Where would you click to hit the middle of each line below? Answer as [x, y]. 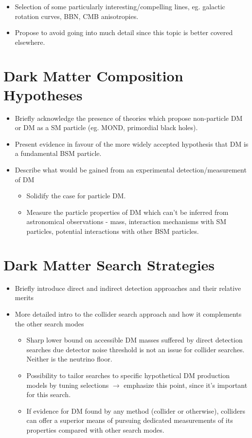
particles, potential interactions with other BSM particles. [113, 231]
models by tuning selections [68, 385]
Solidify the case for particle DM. [76, 196]
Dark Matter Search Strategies [109, 264]
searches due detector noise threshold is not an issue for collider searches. [135, 349]
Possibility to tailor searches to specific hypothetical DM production [128, 375]
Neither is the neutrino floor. [69, 359]
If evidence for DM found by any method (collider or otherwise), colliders [136, 410]
